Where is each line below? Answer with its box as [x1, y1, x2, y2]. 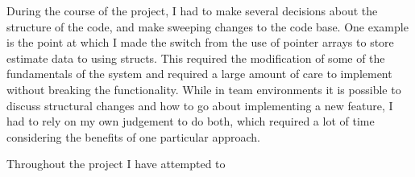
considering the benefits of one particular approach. [6, 128, 260, 145]
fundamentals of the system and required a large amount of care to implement [6, 65, 392, 82]
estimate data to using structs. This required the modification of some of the [6, 49, 385, 66]
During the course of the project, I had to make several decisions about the [6, 2, 378, 19]
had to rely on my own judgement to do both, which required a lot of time [6, 113, 375, 130]
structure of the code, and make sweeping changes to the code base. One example [6, 18, 409, 35]
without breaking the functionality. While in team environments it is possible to [6, 80, 401, 97]
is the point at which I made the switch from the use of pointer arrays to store [6, 34, 394, 51]
